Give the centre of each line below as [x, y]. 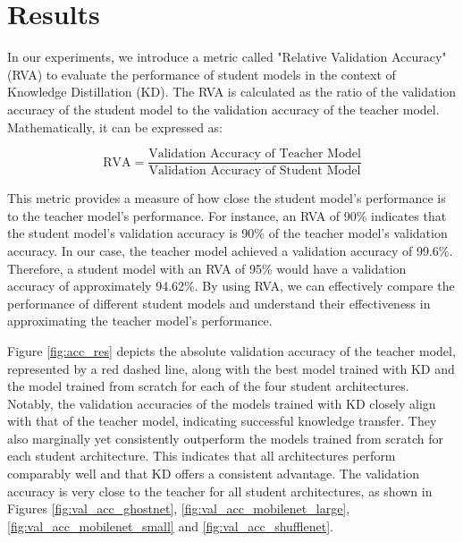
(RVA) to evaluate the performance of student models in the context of [202, 74]
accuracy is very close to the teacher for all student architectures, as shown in [220, 491]
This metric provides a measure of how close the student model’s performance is [227, 198]
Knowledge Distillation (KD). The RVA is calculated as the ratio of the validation [232, 92]
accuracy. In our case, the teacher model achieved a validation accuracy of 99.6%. [230, 250]
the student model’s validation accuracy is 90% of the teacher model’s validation [227, 233]
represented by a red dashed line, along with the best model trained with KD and [231, 368]
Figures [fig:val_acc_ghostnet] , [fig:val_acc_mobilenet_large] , [179, 508]
